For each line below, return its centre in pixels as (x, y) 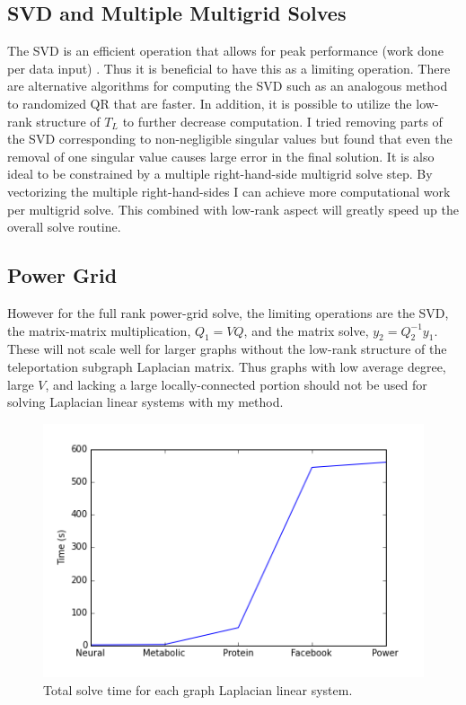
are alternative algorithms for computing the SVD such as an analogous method (228, 86)
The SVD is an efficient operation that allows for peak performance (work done (225, 51)
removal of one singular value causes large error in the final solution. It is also (221, 156)
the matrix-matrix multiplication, (99, 330)
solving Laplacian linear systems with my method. (145, 402)
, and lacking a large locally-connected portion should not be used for (236, 384)
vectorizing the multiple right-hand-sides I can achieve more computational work (229, 191)
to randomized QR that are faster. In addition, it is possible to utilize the (210, 103)
